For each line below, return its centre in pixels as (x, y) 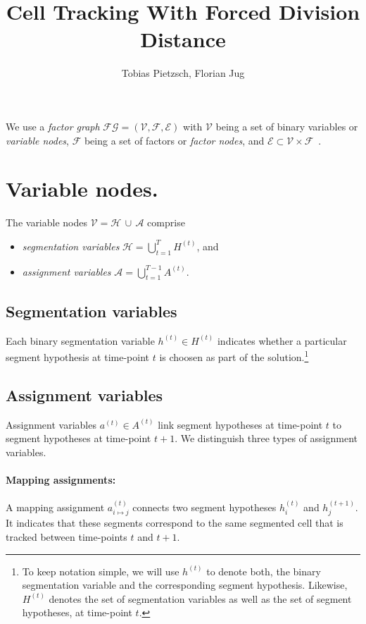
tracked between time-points (67, 537)
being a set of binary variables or (287, 126)
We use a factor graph (53, 126)
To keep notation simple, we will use (101, 571)
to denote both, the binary (264, 571)
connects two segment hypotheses (204, 507)
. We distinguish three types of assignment (266, 438)
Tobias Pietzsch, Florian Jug (183, 73)
